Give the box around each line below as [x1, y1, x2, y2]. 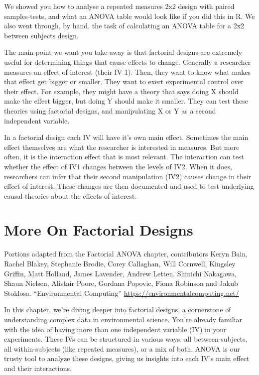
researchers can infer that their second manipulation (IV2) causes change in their [4, 171, 252, 181]
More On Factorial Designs [4, 220, 193, 240]
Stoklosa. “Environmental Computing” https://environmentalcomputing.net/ [4, 287, 239, 298]
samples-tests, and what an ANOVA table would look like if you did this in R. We [4, 10, 255, 21]
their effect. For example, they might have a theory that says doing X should [4, 86, 239, 96]
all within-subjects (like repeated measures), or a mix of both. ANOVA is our [4, 343, 240, 354]
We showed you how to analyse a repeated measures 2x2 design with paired [4, 1, 235, 11]
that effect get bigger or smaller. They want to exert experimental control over [4, 76, 244, 87]
